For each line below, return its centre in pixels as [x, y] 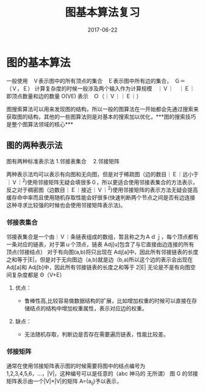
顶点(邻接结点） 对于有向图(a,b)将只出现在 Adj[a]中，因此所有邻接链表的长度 [103, 252]
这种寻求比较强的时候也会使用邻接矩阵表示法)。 [66, 205]
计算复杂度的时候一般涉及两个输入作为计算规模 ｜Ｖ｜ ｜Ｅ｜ [115, 88]
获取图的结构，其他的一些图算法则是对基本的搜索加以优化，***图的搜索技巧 [101, 116]
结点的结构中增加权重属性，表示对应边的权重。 [88, 308]
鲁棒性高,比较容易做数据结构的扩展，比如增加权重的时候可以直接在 [108, 301]
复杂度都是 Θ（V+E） [38, 275]
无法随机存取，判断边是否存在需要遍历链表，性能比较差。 [96, 334]
